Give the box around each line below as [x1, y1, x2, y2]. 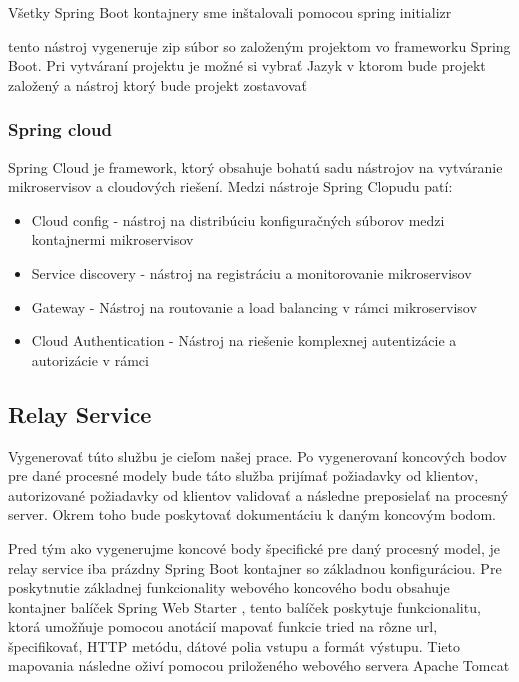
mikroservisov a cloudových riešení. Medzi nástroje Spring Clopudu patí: [8, 176, 453, 197]
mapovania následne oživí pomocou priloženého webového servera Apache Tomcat [8, 655, 510, 676]
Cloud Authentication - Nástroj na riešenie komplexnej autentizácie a [31, 330, 457, 351]
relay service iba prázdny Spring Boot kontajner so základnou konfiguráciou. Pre [8, 557, 502, 578]
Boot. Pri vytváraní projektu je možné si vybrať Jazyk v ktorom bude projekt [8, 55, 486, 76]
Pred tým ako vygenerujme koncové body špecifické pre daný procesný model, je [8, 537, 501, 558]
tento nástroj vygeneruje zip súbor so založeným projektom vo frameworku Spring [8, 35, 511, 56]
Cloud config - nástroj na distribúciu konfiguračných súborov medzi [31, 209, 445, 230]
